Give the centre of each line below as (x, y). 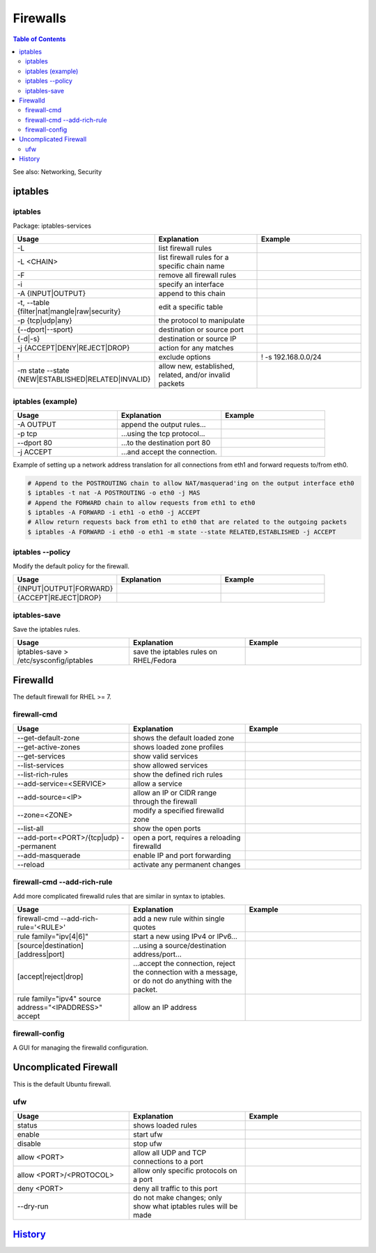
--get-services (41, 756)
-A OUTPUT (37, 424)
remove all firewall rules (197, 275)
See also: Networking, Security (57, 171)
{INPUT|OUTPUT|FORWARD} (65, 589)
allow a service (158, 784)
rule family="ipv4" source (59, 998)
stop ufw (148, 1144)
